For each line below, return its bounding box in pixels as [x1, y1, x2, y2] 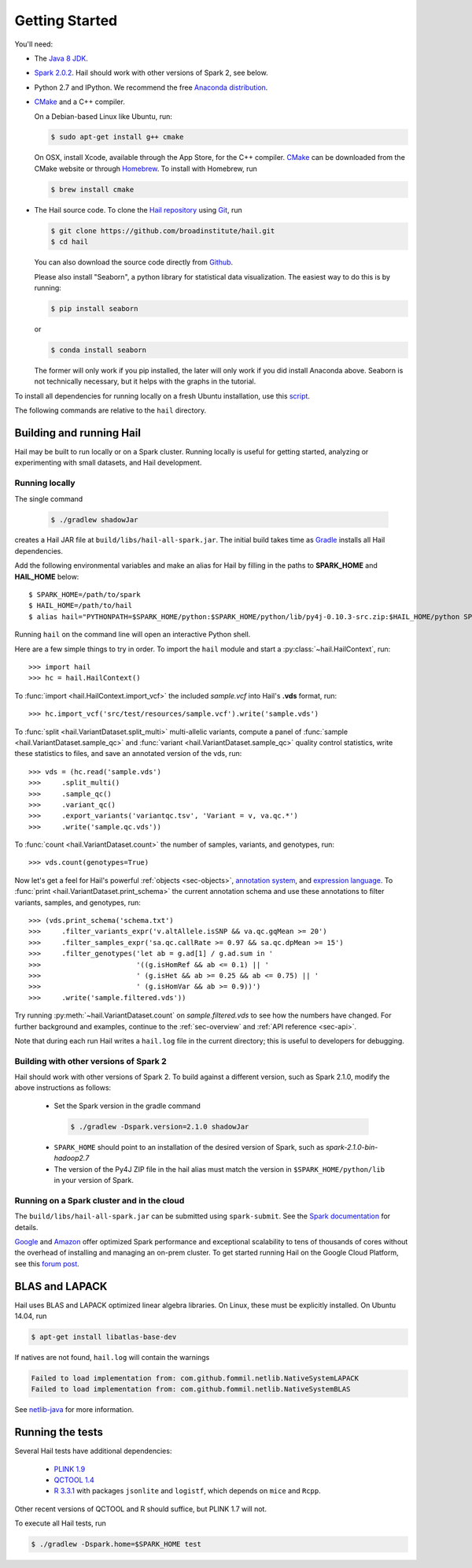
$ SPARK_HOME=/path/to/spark [28, 591, 141, 599]
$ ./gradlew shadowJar [50, 515, 138, 524]
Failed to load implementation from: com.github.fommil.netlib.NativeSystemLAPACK [31, 1373, 360, 1382]
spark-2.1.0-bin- [325, 1142, 378, 1151]
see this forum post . [14, 1258, 80, 1268]
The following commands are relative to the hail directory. [14, 406, 207, 415]
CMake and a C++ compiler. [34, 97, 125, 106]
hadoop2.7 [53, 1154, 90, 1163]
